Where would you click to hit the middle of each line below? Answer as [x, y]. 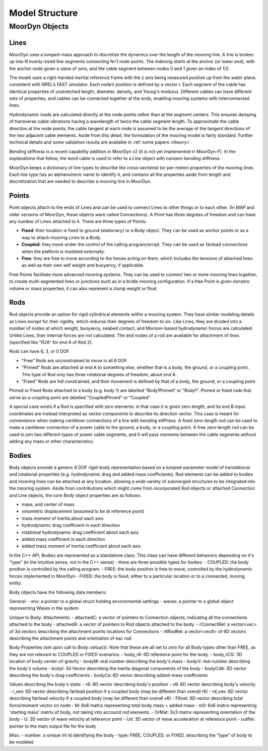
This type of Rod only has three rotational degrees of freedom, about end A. [99, 374]
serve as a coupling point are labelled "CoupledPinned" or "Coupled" [80, 397]
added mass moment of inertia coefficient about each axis [81, 546]
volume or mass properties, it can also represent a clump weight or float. [84, 288]
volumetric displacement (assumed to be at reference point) [83, 511]
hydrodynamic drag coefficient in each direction [71, 525]
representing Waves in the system [44, 608]
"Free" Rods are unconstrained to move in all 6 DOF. [75, 360]
